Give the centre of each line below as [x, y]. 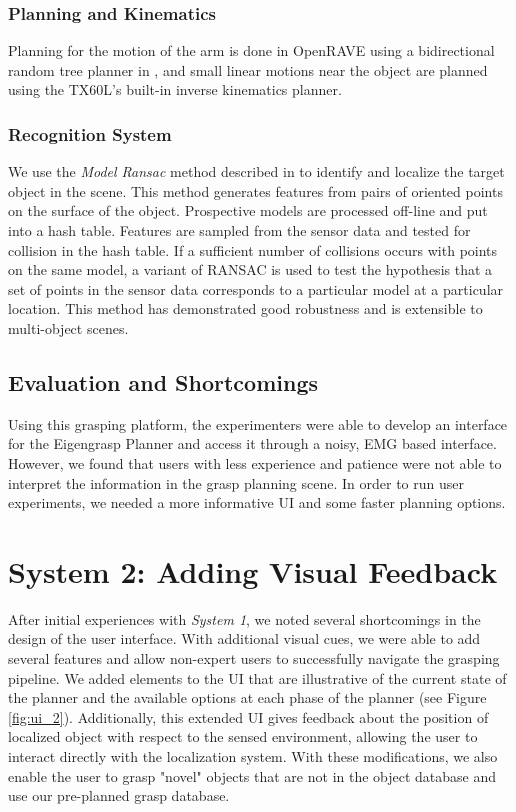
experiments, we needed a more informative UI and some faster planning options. [257, 502]
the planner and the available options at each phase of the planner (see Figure [247, 697]
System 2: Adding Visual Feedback [253, 570]
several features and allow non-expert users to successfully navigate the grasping [254, 658]
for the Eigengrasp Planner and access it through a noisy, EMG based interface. [252, 443]
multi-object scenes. [68, 327]
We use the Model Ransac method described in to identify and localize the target [256, 171]
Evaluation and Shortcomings [163, 381]
